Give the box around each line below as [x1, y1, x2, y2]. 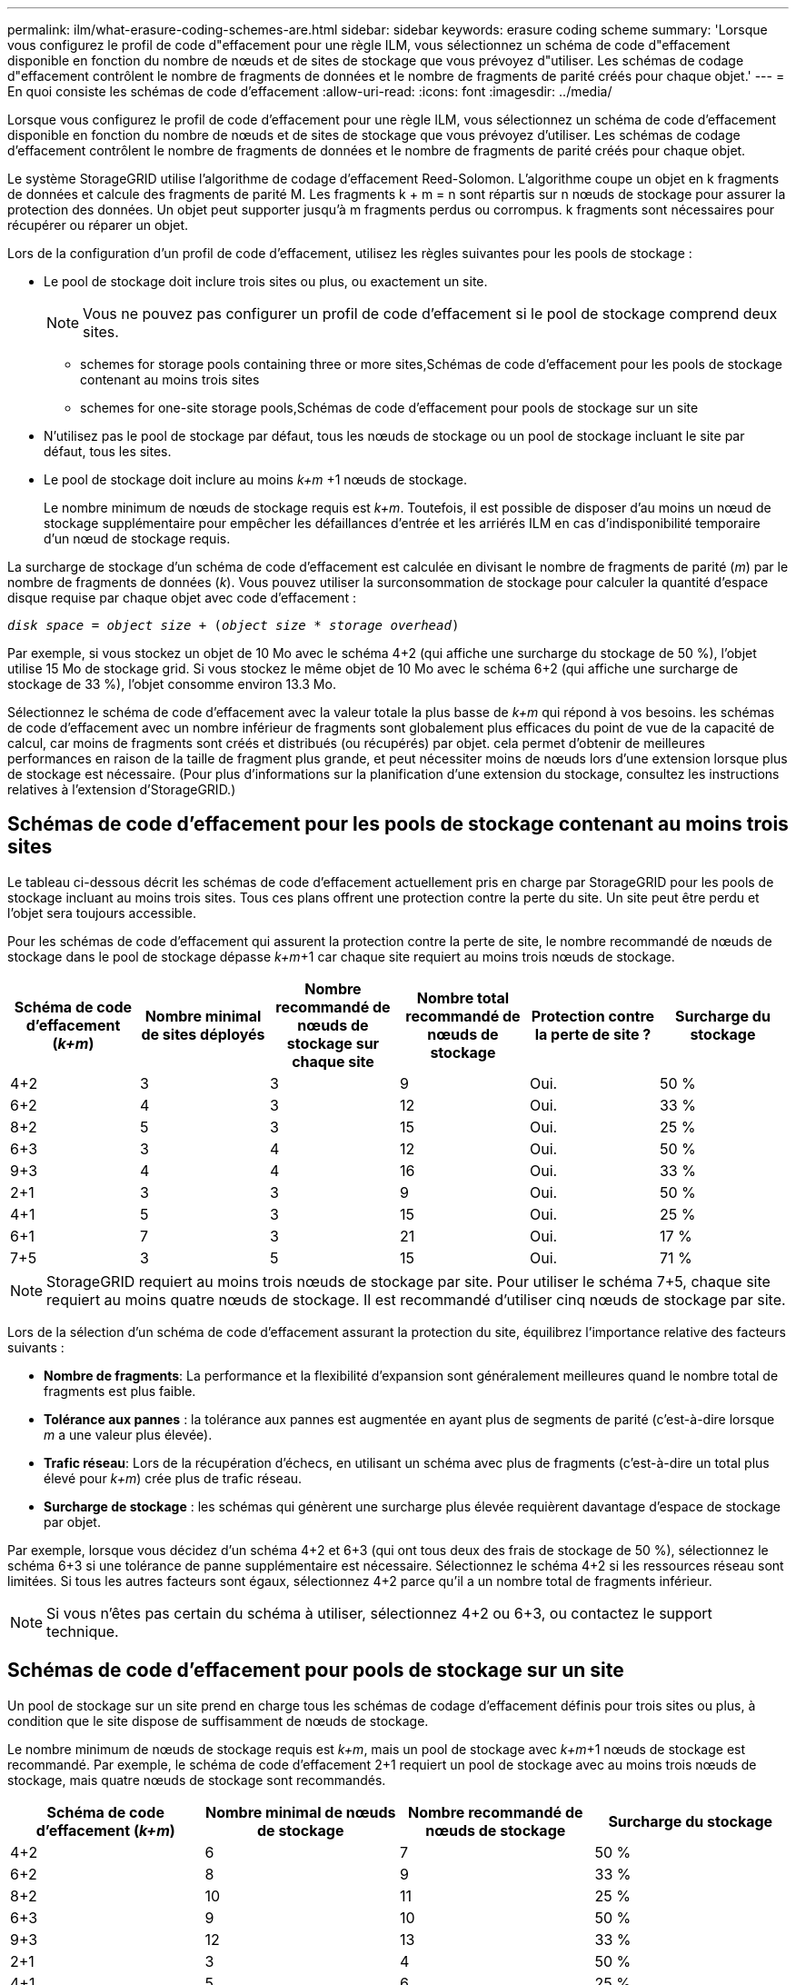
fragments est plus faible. [44, 1382, 196, 1399]
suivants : [7, 1339, 65, 1355]
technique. [46, 1621, 119, 1641]
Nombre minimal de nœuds [204, 1802, 396, 1821]
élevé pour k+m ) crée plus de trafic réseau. [44, 1470, 303, 1486]
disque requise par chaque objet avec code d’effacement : [7, 590, 356, 605]
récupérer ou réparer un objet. [7, 217, 189, 233]
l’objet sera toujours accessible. [7, 904, 196, 921]
